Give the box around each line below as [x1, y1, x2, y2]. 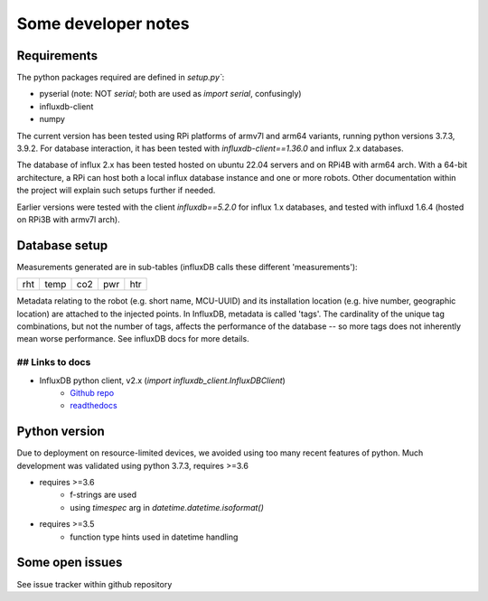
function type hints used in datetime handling [70, 531, 239, 542]
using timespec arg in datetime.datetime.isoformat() [70, 502, 264, 512]
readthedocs [70, 400, 117, 411]
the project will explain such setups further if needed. [16, 185, 216, 196]
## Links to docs [16, 356, 91, 369]
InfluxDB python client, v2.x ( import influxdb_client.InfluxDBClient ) [39, 375, 286, 386]
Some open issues [16, 555, 123, 570]
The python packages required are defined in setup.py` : [16, 72, 225, 83]
